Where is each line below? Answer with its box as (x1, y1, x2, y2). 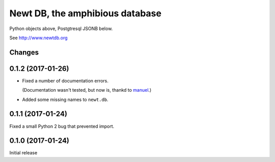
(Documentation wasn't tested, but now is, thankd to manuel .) (22, 87, 152, 93)
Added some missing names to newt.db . (22, 96, 108, 102)
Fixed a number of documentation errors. (22, 77, 109, 84)
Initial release (9, 150, 38, 156)
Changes (9, 48, 39, 57)
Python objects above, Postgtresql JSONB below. (9, 25, 113, 32)
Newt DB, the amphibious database (9, 8, 161, 19)
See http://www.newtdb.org (9, 35, 68, 41)
